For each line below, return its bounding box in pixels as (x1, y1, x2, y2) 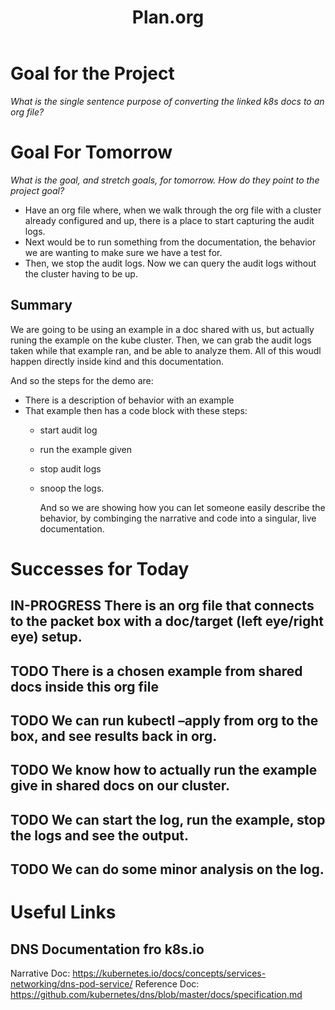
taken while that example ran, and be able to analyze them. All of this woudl (10, 344, 322, 356)
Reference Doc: (134, 978, 200, 990)
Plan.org (131, 6, 205, 29)
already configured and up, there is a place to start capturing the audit (24, 214, 315, 226)
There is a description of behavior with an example (24, 394, 235, 406)
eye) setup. (10, 629, 83, 646)
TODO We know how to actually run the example (10, 762, 318, 779)
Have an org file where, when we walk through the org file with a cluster (24, 204, 322, 216)
